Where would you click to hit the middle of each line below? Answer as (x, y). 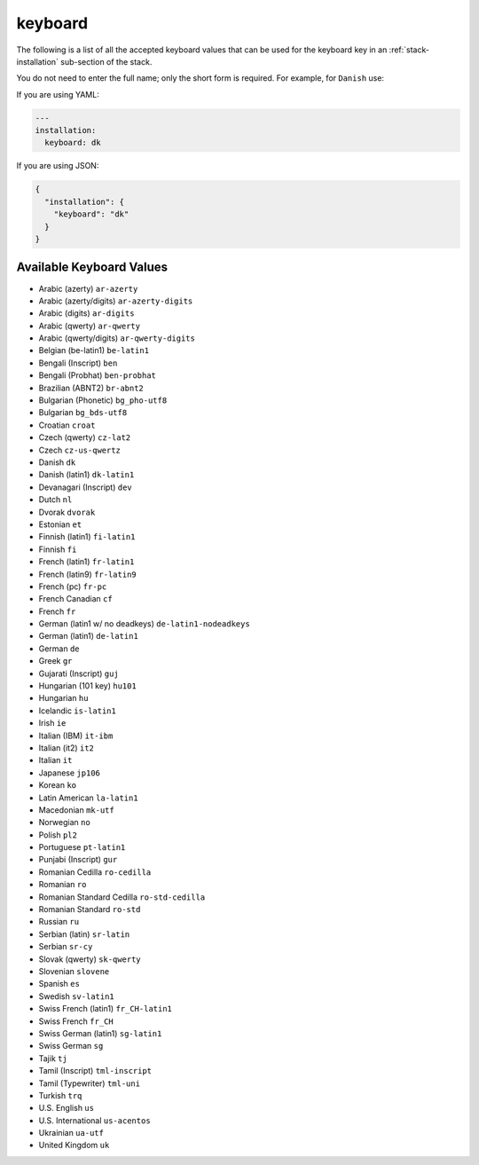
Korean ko (58, 785)
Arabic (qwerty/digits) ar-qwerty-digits (117, 338)
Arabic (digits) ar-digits (86, 313)
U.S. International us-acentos (94, 1120)
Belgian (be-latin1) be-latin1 (94, 350)
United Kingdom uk (74, 1145)
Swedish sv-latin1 (76, 996)
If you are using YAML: (58, 94)
